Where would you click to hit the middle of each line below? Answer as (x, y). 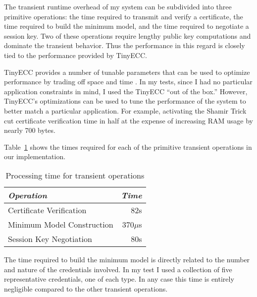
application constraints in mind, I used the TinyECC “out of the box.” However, (126, 91)
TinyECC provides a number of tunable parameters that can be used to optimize (127, 72)
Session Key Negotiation (50, 238)
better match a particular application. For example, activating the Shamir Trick (125, 110)
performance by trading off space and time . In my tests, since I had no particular (128, 82)
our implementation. (35, 156)
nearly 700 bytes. (30, 130)
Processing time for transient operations (75, 175)
